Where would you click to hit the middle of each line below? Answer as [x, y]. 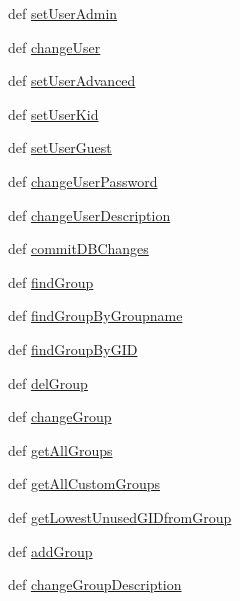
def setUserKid [53, 113]
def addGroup [50, 550]
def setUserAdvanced [72, 80]
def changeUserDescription [89, 214]
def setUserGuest [60, 147]
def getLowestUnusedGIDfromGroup [120, 516]
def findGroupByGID [73, 348]
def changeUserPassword [83, 180]
